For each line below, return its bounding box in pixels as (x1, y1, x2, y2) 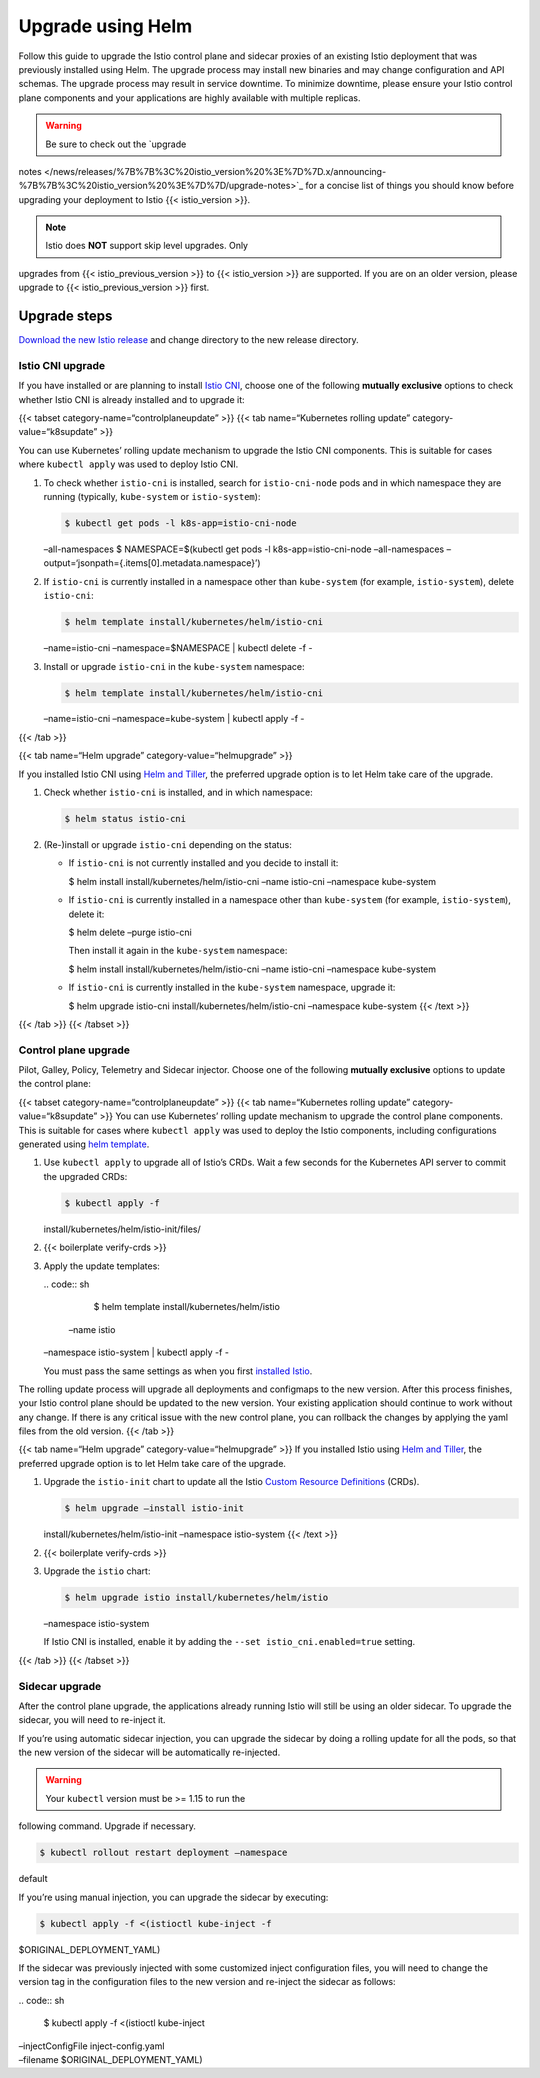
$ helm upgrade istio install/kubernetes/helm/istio (64, 1591, 329, 1603)
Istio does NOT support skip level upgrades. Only (45, 240, 249, 252)
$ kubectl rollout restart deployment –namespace (39, 1847, 288, 1859)
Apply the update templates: (43, 1260, 160, 1272)
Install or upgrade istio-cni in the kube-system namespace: (43, 660, 305, 672)
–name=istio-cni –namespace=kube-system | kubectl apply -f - (43, 713, 305, 725)
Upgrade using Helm (18, 15, 193, 37)
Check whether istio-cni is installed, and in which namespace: (43, 786, 314, 799)
